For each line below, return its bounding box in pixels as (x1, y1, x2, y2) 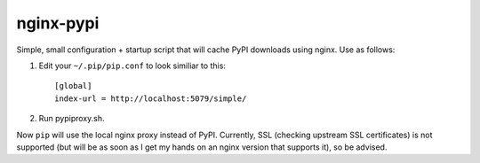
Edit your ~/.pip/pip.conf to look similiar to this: (38, 60, 227, 71)
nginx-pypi (16, 13, 100, 33)
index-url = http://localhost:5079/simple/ (54, 93, 247, 104)
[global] (54, 81, 92, 91)
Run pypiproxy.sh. (38, 113, 105, 124)
